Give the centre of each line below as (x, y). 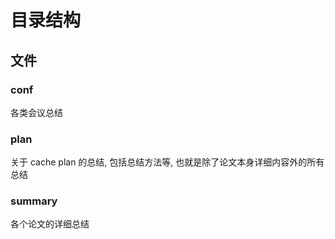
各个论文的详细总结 (50, 224)
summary (34, 201)
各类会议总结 (36, 112)
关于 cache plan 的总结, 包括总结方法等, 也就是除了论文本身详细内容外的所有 (167, 162)
